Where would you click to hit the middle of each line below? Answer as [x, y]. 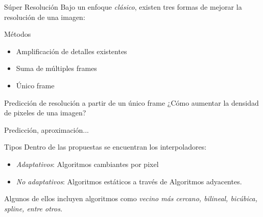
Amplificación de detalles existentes [71, 51]
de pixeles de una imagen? [45, 113]
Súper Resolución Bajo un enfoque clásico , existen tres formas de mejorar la [123, 7]
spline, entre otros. [33, 208]
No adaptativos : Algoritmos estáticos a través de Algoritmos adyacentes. [129, 181]
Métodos [18, 34]
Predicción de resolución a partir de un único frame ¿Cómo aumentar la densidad [131, 102]
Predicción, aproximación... [46, 129]
